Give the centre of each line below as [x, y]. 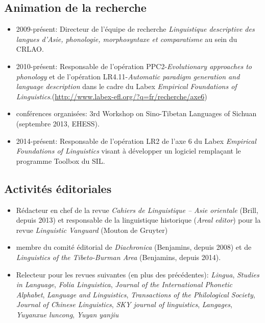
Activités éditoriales [58, 188]
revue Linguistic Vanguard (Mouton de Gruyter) [92, 230]
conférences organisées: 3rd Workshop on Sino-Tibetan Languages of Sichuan [136, 113]
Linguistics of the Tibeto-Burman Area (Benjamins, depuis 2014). [118, 257]
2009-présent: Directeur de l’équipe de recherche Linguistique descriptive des [135, 29]
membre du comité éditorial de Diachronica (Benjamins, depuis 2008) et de [134, 247]
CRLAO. [30, 49]
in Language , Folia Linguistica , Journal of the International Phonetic [124, 284]
